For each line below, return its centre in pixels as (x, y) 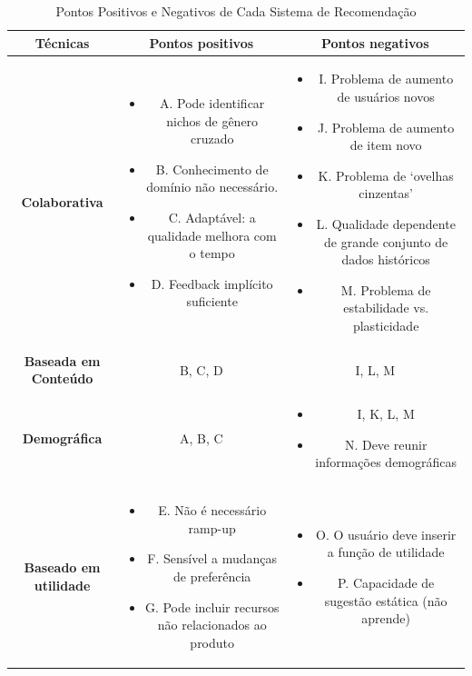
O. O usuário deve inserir (386, 534)
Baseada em (62, 360)
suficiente (212, 301)
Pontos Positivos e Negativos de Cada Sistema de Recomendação (236, 11)
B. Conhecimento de (212, 169)
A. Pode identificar (212, 103)
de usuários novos (386, 97)
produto (212, 642)
